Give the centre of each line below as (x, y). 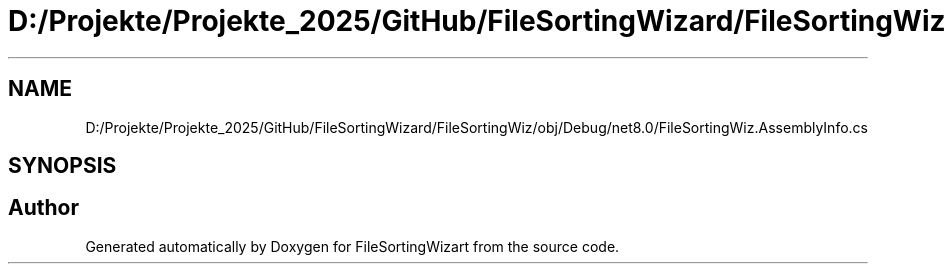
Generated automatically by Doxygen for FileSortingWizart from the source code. (352, 246)
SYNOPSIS (62, 166)
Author (43, 208)
